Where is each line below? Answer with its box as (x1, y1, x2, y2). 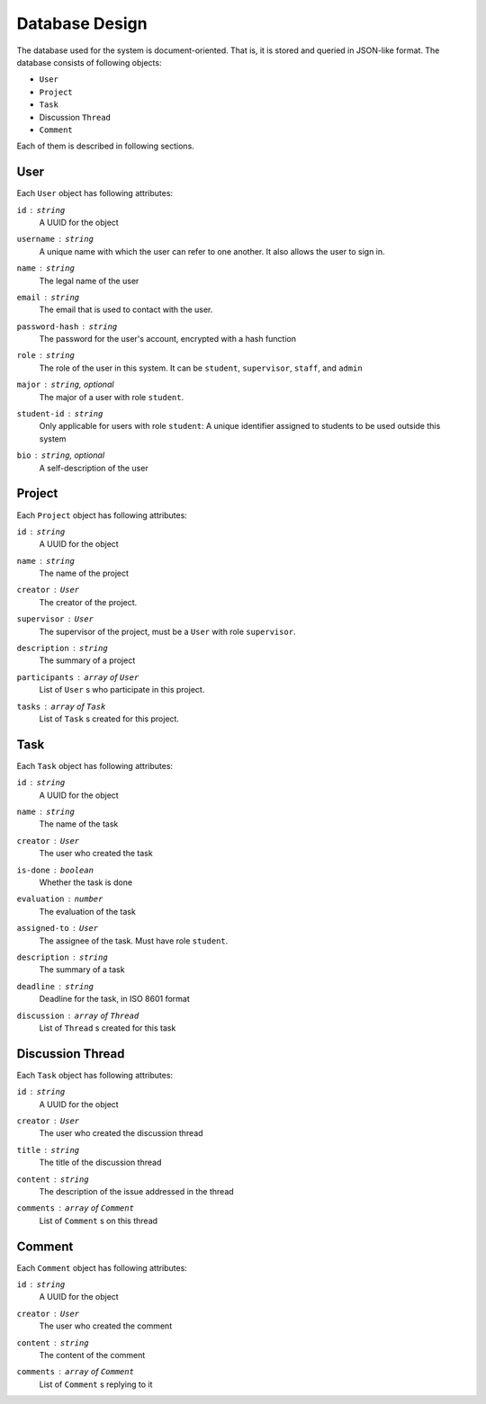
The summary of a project (39, 655, 136, 666)
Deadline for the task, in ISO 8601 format (39, 994, 191, 1005)
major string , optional (16, 379, 114, 390)
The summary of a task (39, 964, 125, 975)
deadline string (16, 981, 94, 991)
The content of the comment (39, 1349, 146, 1360)
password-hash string (16, 321, 118, 332)
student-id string (16, 409, 103, 419)
